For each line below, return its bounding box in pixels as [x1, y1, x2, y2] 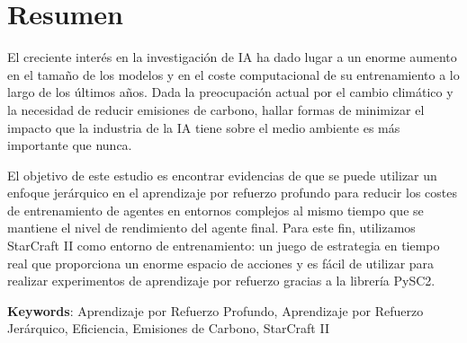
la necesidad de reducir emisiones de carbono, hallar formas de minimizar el [7, 100, 425, 119]
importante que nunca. [7, 136, 132, 154]
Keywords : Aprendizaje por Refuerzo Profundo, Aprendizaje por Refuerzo [7, 301, 424, 320]
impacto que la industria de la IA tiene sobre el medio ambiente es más [7, 118, 400, 136]
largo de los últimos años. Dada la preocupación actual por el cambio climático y [7, 83, 454, 101]
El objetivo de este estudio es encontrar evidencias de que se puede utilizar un [7, 165, 437, 184]
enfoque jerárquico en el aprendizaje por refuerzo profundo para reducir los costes [7, 183, 457, 202]
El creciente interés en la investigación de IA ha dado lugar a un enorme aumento [7, 48, 457, 66]
